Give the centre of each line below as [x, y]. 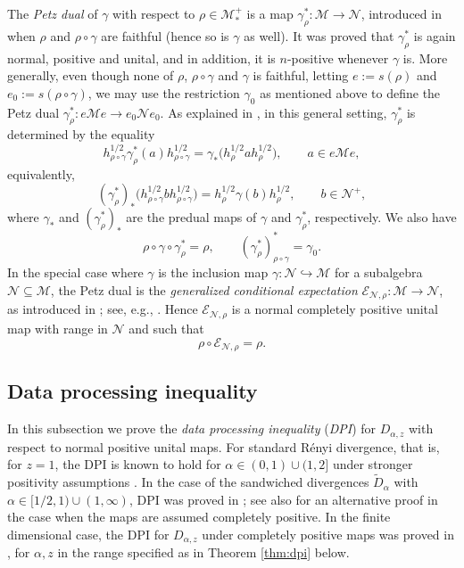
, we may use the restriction [164, 92]
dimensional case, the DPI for [88, 534]
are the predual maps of [191, 217]
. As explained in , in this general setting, [273, 112]
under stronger [373, 464]
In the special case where [75, 272]
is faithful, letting [301, 75]
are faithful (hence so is [165, 35]
